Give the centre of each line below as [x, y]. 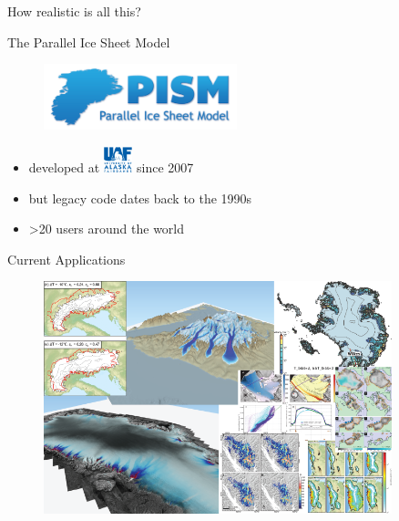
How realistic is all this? [74, 11]
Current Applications [66, 259]
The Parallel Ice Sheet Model [89, 42]
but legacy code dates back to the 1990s [140, 198]
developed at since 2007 [111, 167]
